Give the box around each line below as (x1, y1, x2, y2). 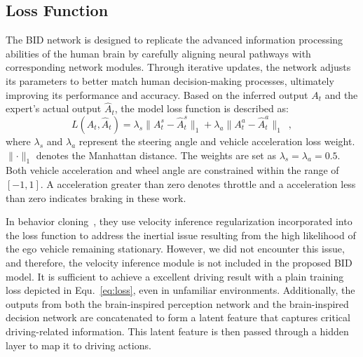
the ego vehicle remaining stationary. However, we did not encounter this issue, (6, 241, 345, 256)
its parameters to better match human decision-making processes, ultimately (6, 73, 334, 88)
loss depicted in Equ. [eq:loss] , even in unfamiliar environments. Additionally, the (6, 283, 355, 297)
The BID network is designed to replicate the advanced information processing (6, 32, 343, 47)
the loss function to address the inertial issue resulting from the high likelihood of (6, 227, 356, 242)
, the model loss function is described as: (114, 101, 289, 116)
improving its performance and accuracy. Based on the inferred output (6, 87, 308, 102)
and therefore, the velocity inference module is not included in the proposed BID (6, 255, 352, 269)
